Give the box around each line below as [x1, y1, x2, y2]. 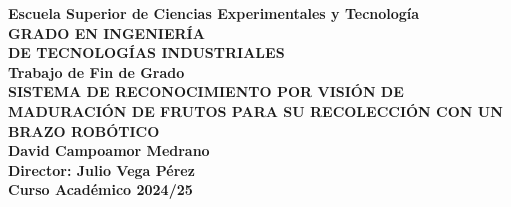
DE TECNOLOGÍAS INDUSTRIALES [8, 42, 285, 63]
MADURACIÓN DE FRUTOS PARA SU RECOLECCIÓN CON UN [8, 100, 503, 121]
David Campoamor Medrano [8, 140, 210, 161]
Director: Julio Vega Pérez [8, 159, 195, 180]
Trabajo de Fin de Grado [8, 61, 185, 82]
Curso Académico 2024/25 [8, 179, 193, 200]
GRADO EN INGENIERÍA [8, 22, 205, 43]
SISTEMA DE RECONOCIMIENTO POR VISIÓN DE [8, 81, 404, 102]
